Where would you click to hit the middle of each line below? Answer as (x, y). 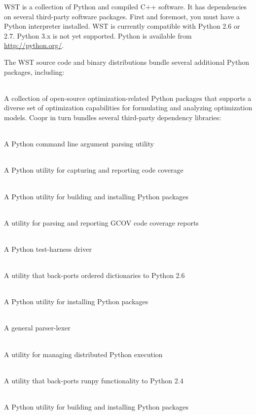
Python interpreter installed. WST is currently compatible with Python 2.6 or (122, 26)
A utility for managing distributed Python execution (83, 354)
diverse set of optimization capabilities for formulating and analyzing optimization (128, 108)
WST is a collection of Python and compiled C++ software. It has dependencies (126, 6)
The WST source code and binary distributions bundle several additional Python (127, 62)
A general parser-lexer (37, 328)
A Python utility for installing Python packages (76, 301)
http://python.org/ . (34, 45)
